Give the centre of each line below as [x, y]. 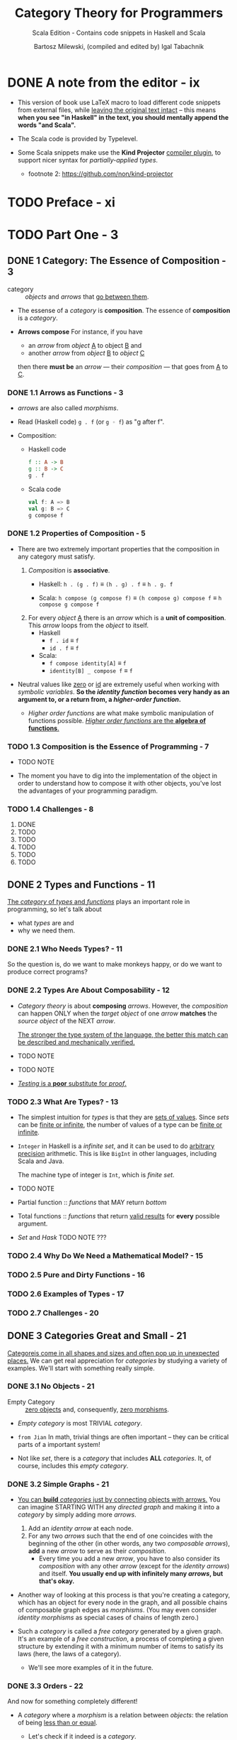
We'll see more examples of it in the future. [91, 1668]
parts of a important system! [59, 1444]
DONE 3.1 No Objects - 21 [51, 1387]
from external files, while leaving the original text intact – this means [117, 110]
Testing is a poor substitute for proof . [72, 1083]
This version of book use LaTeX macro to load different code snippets [119, 102]
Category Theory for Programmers [119, 13]
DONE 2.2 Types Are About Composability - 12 [88, 990]
